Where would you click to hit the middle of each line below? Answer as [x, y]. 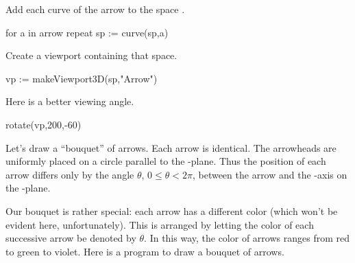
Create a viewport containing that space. [91, 55]
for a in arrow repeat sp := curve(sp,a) [87, 32]
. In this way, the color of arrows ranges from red [247, 238]
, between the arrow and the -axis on [270, 174]
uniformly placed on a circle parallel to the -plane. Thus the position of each [166, 161]
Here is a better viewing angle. [70, 101]
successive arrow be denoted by [71, 238]
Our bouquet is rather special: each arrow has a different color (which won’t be [172, 210]
